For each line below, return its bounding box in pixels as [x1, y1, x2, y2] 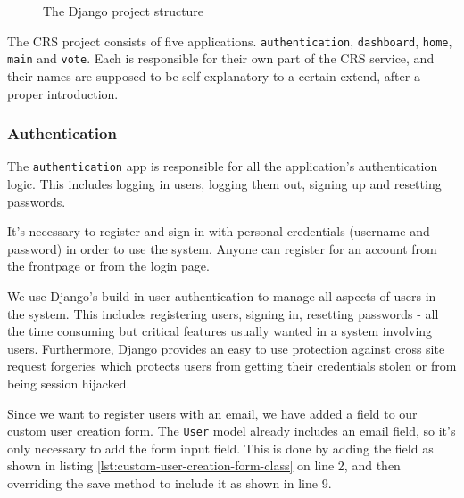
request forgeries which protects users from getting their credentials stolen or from [7, 356, 457, 375]
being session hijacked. [7, 373, 130, 392]
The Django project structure [43, 2, 204, 20]
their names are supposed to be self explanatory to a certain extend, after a [7, 66, 420, 85]
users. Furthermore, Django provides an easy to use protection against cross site [7, 339, 445, 357]
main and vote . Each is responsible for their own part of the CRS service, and [7, 49, 435, 68]
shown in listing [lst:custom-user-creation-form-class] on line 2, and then [7, 456, 401, 475]
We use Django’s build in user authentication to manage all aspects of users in [7, 286, 436, 305]
